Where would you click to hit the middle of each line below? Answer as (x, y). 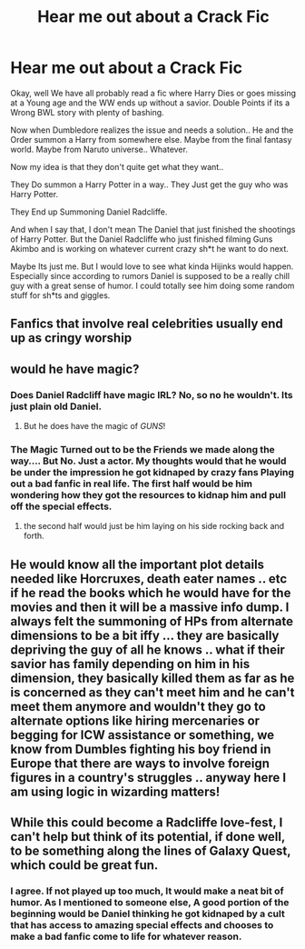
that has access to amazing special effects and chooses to (142, 925)
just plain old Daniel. (56, 406)
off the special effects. (61, 506)
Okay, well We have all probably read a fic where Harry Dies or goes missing (153, 93)
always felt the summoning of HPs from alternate (152, 621)
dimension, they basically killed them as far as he (152, 678)
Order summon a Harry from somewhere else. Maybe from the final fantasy (151, 139)
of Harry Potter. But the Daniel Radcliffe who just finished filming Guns (142, 239)
